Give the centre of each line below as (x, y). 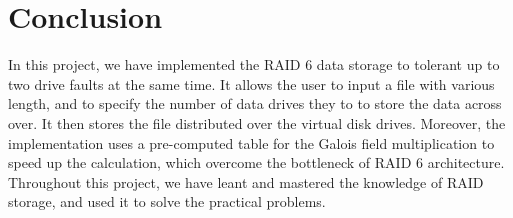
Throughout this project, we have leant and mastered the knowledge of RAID (246, 181)
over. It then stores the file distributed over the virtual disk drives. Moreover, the (257, 122)
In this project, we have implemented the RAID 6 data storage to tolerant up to (254, 64)
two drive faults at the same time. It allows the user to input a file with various (251, 83)
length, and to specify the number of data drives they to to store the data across (255, 103)
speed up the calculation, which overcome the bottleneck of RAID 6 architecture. (256, 162)
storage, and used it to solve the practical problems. (167, 201)
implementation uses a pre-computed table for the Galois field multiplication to (251, 142)
